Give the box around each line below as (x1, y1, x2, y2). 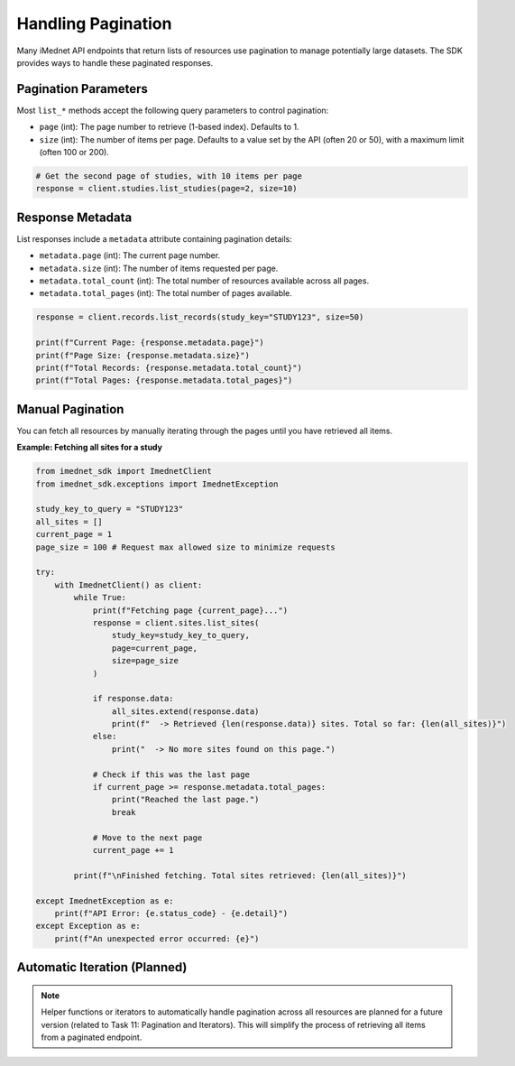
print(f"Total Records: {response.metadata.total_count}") (35, 363, 302, 373)
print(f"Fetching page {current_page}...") (92, 605, 289, 616)
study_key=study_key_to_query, (111, 630, 250, 641)
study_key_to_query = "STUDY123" (35, 504, 184, 514)
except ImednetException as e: (35, 895, 175, 906)
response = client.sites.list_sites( (92, 617, 260, 627)
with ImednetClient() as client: (54, 579, 203, 590)
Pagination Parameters (16, 81, 149, 97)
